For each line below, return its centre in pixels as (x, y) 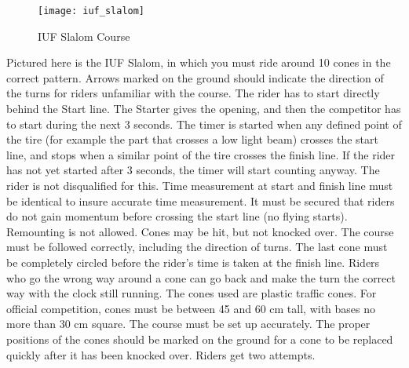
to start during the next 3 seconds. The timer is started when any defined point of (204, 124)
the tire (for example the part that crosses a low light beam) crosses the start (192, 139)
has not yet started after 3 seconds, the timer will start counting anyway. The (193, 170)
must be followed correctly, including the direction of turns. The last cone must (197, 247)
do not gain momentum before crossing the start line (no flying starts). (177, 216)
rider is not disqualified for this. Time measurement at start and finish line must (200, 185)
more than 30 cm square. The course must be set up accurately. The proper (188, 324)
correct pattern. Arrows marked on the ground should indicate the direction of (195, 77)
